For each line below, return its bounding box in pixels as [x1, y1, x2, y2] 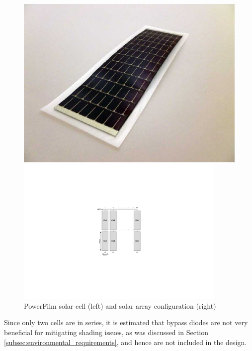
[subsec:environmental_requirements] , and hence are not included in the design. [4, 337, 247, 347]
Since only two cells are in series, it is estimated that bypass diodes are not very [4, 317, 248, 328]
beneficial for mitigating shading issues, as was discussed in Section [4, 327, 208, 337]
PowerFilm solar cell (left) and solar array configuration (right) [24, 300, 216, 311]
